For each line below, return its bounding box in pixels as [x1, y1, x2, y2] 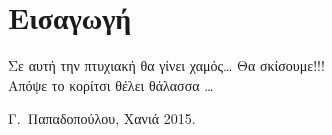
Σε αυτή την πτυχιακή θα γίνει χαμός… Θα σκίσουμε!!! [8, 55, 325, 76]
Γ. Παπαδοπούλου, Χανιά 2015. [8, 108, 196, 129]
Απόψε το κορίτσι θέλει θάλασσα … [8, 74, 214, 95]
